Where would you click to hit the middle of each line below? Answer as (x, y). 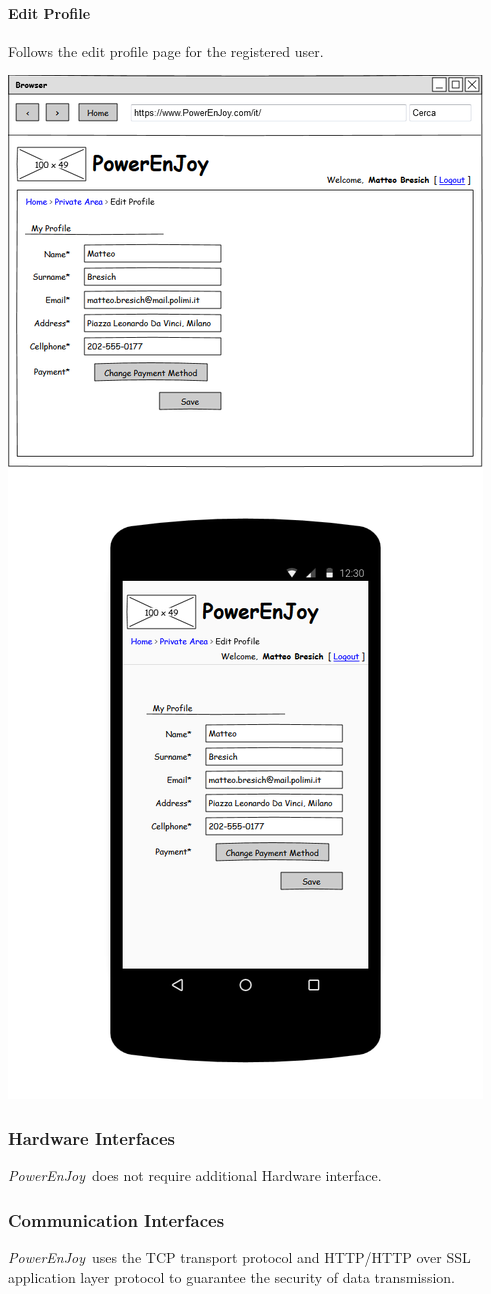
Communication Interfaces (116, 1219)
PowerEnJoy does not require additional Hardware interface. (195, 1175)
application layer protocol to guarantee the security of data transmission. (231, 1276)
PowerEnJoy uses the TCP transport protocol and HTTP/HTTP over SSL (239, 1257)
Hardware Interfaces (91, 1137)
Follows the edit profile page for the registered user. (166, 50)
